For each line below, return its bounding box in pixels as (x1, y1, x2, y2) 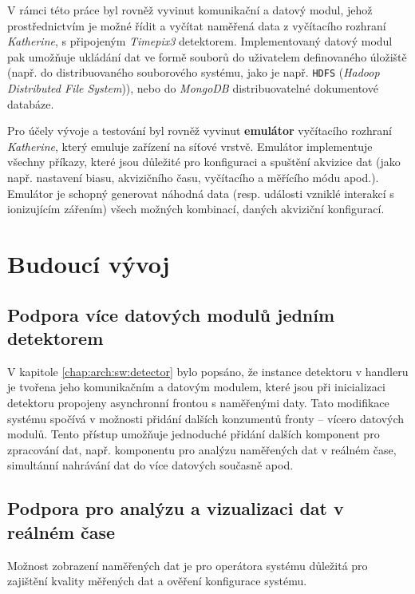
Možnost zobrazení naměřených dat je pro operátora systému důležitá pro (7, 556, 368, 573)
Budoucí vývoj (7, 247, 170, 279)
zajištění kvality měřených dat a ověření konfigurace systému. (7, 572, 307, 589)
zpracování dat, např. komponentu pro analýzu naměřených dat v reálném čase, (7, 441, 397, 457)
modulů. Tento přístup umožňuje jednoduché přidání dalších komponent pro (7, 426, 380, 442)
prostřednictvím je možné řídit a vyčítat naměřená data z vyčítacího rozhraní (7, 17, 386, 34)
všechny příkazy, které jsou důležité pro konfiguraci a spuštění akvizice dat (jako (7, 153, 401, 170)
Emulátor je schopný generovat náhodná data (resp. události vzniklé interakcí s (7, 184, 394, 201)
